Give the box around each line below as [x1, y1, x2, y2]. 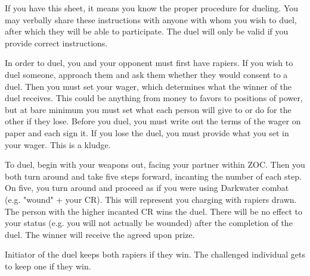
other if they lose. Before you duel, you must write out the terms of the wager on [5, 115, 301, 127]
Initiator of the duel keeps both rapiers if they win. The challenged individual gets [5, 248, 305, 261]
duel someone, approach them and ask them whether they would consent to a [5, 68, 288, 80]
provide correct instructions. [5, 36, 108, 49]
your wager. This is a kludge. [5, 138, 111, 150]
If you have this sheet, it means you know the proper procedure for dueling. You [5, 2, 298, 14]
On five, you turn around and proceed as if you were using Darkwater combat [5, 181, 289, 194]
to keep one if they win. [5, 259, 91, 272]
